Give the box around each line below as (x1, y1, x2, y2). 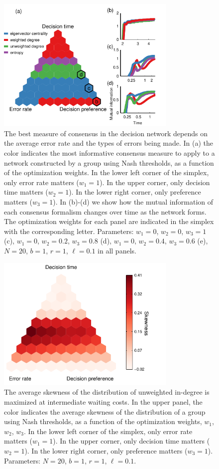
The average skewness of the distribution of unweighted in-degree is (4, 387, 210, 397)
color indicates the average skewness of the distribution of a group (4, 406, 206, 417)
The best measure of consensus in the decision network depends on (4, 128, 208, 138)
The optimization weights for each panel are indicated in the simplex (4, 216, 214, 227)
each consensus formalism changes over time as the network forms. (4, 206, 207, 217)
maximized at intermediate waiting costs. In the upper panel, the (4, 397, 203, 407)
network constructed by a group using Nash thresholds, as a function (4, 157, 214, 168)
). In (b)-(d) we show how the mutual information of (53, 197, 213, 207)
